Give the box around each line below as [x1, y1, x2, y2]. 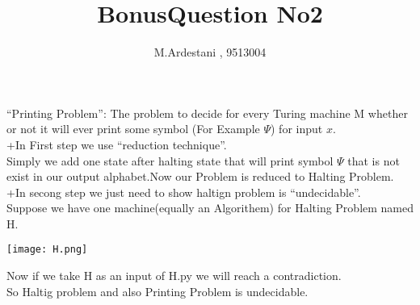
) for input [271, 120, 323, 137]
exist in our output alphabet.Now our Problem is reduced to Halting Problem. [6, 168, 394, 185]
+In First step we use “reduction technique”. [6, 136, 227, 152]
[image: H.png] [6, 244, 88, 256]
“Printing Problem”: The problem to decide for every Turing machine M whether [6, 104, 408, 121]
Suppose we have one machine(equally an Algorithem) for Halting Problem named [6, 199, 414, 216]
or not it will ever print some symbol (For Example [6, 120, 260, 137]
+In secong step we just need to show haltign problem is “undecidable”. [6, 183, 361, 200]
